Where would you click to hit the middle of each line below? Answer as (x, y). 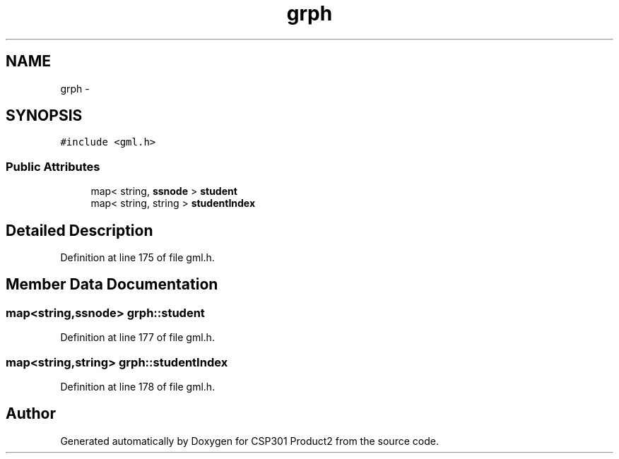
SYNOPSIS (44, 116)
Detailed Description (79, 230)
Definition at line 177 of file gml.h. (137, 338)
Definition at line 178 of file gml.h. (138, 387)
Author (31, 414)
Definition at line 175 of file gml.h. (137, 258)
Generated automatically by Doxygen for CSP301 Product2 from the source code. (249, 441)
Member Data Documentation (112, 285)
